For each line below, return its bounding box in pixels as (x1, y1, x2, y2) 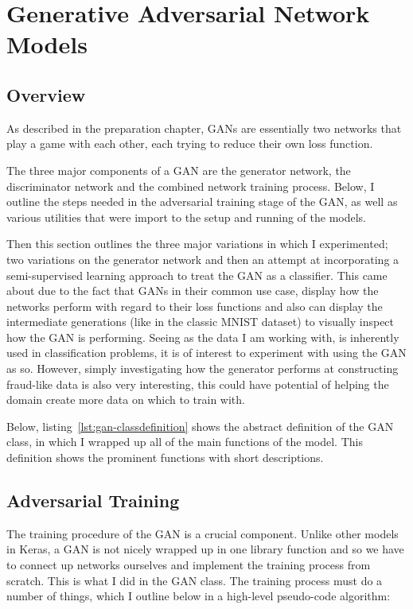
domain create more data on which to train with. (6, 391, 245, 408)
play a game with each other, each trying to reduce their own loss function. (6, 135, 373, 152)
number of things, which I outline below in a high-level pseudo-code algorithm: (6, 588, 391, 604)
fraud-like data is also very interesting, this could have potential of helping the (6, 375, 389, 392)
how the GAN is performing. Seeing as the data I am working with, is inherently (6, 328, 399, 345)
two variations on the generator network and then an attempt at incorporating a (6, 250, 399, 267)
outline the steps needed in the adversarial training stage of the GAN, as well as (6, 193, 398, 210)
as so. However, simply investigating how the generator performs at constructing (6, 360, 399, 377)
